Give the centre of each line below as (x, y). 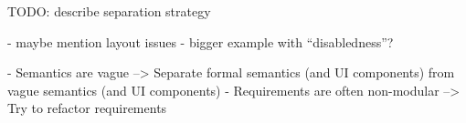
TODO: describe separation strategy (109, 11)
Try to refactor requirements (87, 108)
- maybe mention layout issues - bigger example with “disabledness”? (201, 41)
